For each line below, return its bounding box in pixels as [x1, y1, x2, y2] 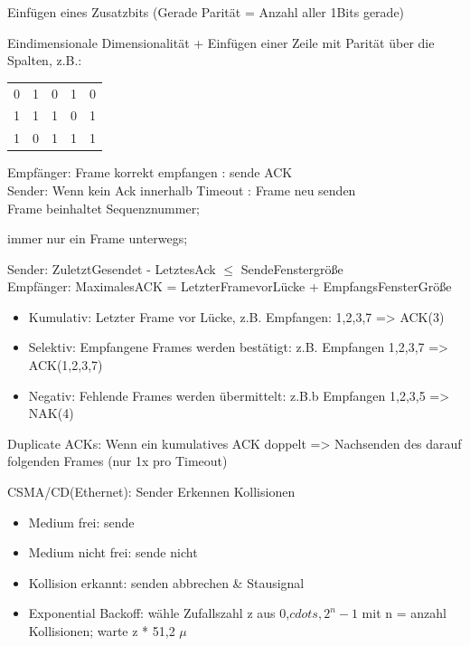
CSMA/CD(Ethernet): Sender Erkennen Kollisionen [7, 482, 296, 501]
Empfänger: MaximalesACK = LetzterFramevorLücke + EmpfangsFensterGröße [7, 277, 452, 296]
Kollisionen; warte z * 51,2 [28, 622, 175, 640]
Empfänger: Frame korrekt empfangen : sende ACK [7, 163, 293, 182]
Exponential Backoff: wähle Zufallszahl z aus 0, [28, 603, 290, 622]
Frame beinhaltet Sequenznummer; [7, 198, 201, 217]
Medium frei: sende [28, 512, 135, 531]
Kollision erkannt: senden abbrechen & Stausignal [28, 573, 305, 592]
